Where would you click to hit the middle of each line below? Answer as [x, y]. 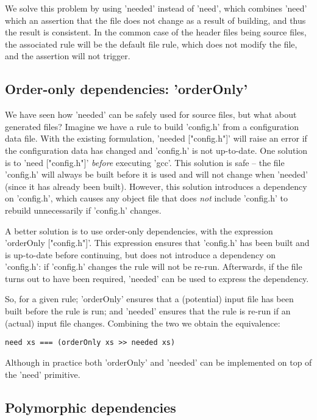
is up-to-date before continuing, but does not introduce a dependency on [140, 254]
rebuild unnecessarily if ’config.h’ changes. [83, 210]
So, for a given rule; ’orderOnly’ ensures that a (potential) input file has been [149, 299]
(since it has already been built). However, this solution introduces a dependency [156, 186]
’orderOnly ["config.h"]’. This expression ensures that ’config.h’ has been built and [157, 243]
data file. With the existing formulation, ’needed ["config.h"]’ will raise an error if [156, 138]
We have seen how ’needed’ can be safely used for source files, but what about [151, 114]
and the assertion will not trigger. [68, 56]
